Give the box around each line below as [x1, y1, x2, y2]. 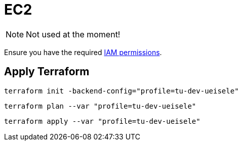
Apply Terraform [4, 65, 90, 78]
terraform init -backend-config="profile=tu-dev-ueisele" [4, 86, 239, 95]
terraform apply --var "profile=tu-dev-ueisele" [4, 117, 200, 125]
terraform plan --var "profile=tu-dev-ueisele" [4, 102, 196, 110]
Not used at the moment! [26, 29, 120, 39]
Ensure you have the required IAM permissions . [4, 47, 162, 57]
